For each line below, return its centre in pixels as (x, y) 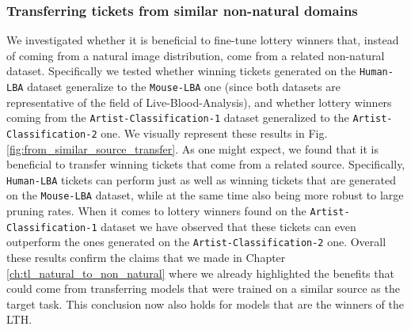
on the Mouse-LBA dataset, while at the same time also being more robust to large (205, 195)
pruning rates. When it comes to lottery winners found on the (156, 211)
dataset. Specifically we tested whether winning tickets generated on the (181, 71)
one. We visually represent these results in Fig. (214, 133)
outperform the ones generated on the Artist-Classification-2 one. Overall (196, 242)
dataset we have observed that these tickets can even (228, 226)
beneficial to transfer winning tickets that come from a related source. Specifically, (206, 164)
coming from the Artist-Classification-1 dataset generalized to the (178, 118)
